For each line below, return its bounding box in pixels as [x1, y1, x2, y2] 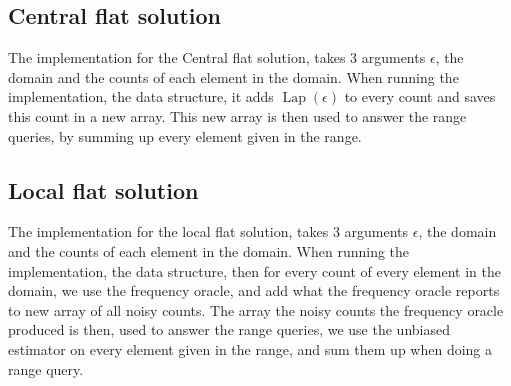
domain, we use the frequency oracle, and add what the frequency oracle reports [8, 280, 500, 301]
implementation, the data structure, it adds [8, 86, 274, 107]
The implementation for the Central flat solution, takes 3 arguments [8, 47, 426, 68]
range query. [8, 358, 84, 379]
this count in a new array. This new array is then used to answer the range [8, 105, 467, 126]
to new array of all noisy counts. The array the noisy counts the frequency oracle [8, 299, 504, 320]
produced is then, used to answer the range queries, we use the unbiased [8, 319, 450, 340]
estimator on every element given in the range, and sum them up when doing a [8, 338, 493, 359]
